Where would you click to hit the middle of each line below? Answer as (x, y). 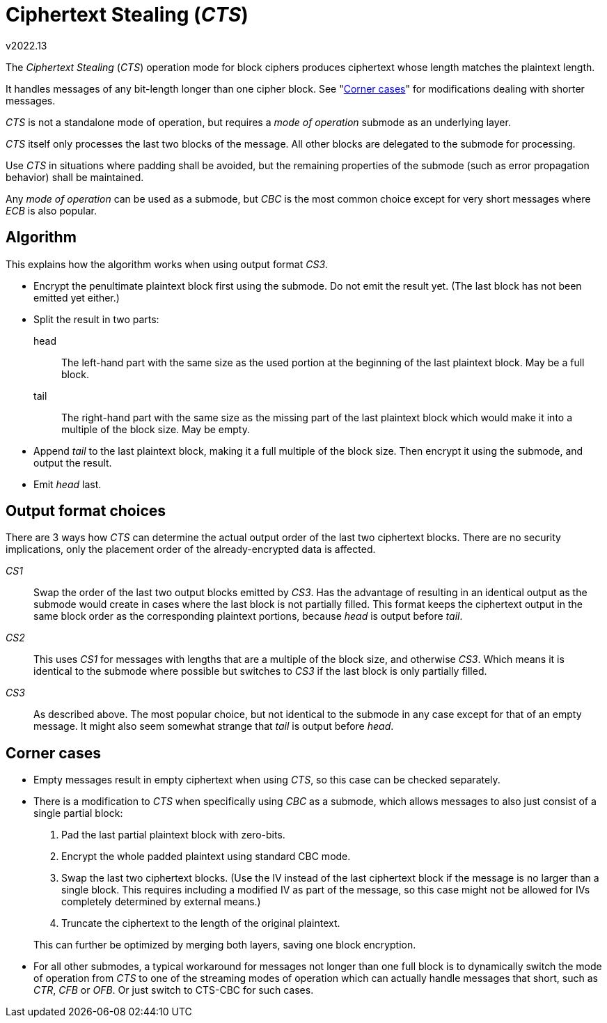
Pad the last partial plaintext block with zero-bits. (173, 835)
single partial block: (78, 813)
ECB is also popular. (51, 210)
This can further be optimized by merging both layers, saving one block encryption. (225, 945)
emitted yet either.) (77, 297)
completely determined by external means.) (161, 902)
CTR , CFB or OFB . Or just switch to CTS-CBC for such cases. (174, 990)
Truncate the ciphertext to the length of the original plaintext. (201, 923)
